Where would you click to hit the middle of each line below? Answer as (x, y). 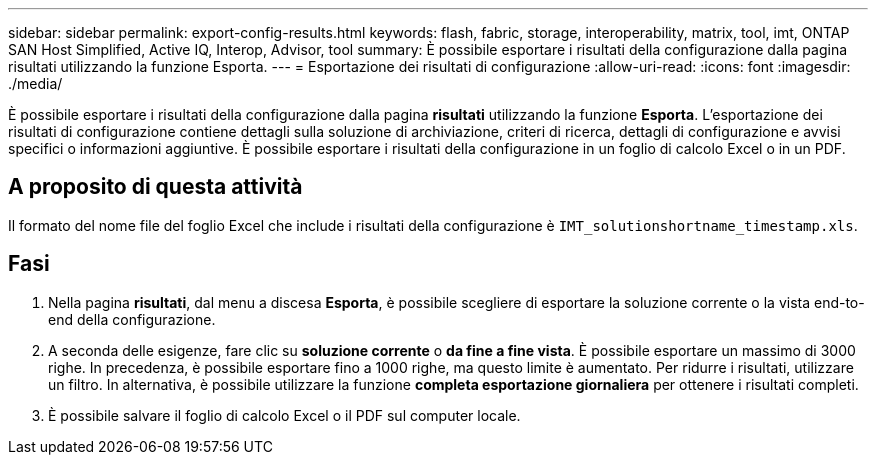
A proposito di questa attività (155, 187)
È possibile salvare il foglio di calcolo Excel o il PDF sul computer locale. (284, 415)
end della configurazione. (132, 319)
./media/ (35, 83)
